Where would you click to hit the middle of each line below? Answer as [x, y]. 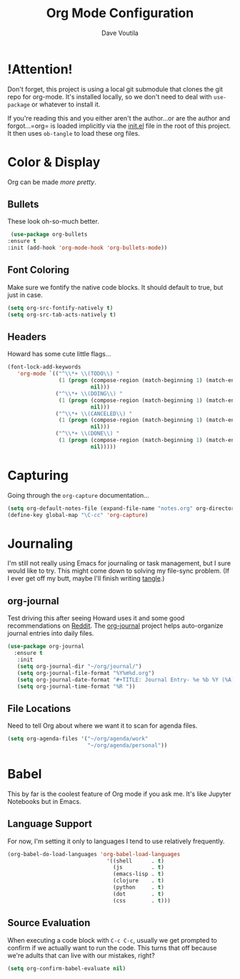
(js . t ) [139, 868]
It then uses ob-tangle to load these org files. [74, 133]
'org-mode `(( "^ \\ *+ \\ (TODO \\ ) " [68, 374]
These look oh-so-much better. [54, 221]
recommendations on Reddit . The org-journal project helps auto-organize [115, 626]
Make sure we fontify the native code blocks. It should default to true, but [115, 287]
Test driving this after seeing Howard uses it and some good [96, 618]
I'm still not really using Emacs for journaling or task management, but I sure [119, 563]
